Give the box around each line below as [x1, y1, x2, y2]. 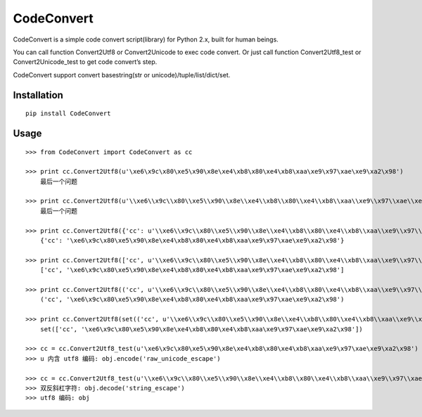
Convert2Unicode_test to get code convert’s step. [13, 58, 158, 66]
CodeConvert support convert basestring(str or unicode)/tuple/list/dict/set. [13, 70, 231, 79]
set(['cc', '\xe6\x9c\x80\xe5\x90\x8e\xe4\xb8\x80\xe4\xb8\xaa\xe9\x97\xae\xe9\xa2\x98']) [39, 325, 364, 333]
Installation [13, 89, 63, 101]
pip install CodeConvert [25, 110, 111, 117]
